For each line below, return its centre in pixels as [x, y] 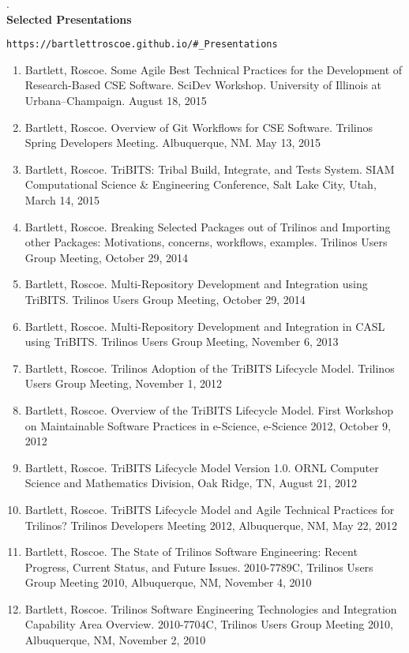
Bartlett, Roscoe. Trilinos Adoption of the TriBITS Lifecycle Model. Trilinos [210, 368]
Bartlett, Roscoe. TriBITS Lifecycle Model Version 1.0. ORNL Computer [202, 467]
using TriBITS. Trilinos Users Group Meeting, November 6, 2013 [182, 342]
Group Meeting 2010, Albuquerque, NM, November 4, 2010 [168, 582]
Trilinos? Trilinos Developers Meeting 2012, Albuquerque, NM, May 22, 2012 [211, 525]
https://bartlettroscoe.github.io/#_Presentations [142, 45]
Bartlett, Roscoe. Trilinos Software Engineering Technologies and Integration [211, 608]
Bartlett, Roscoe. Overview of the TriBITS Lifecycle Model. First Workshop [209, 409]
